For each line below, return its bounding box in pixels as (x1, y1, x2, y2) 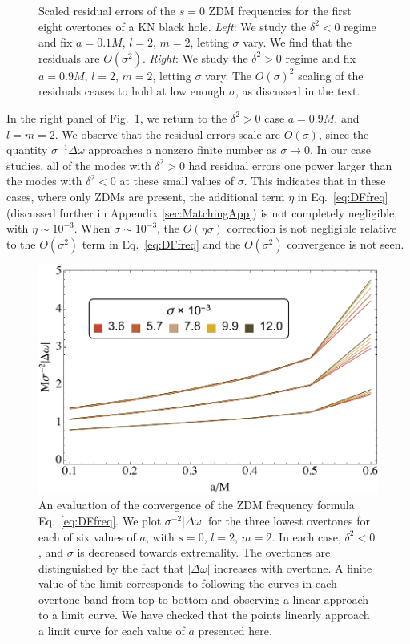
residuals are (38, 49, 100, 66)
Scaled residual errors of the (38, 2, 176, 18)
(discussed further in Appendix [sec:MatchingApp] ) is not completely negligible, (6, 204, 398, 221)
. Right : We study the (142, 49, 248, 66)
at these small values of (119, 172, 234, 189)
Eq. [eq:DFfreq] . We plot (38, 512, 162, 529)
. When (74, 220, 111, 237)
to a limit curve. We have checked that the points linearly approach (38, 606, 370, 623)
